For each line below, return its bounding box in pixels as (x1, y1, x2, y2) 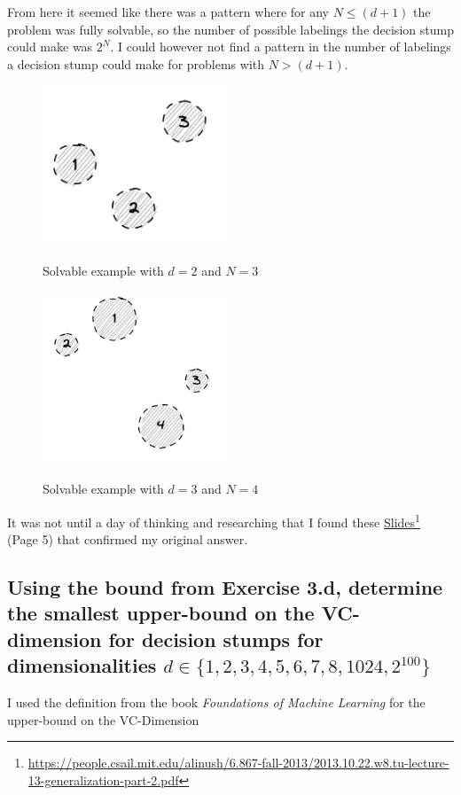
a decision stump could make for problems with (7, 54, 265, 73)
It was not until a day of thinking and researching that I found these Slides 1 (7, 510, 420, 531)
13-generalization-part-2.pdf (27, 770, 179, 789)
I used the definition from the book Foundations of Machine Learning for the (7, 693, 426, 712)
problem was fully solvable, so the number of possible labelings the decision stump (7, 19, 454, 38)
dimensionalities (7, 651, 157, 679)
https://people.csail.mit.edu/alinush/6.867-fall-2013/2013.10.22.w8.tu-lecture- (27, 753, 449, 772)
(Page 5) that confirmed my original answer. (7, 530, 248, 549)
